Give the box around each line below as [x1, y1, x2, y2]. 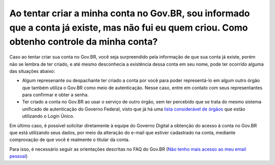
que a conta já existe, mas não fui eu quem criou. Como [9, 22, 248, 33]
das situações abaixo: [9, 68, 56, 74]
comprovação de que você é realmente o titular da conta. [9, 136, 130, 143]
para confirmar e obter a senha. [22, 92, 89, 98]
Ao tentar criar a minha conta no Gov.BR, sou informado [9, 8, 250, 19]
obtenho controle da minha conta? [9, 36, 158, 48]
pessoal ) [9, 153, 28, 159]
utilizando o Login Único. [22, 113, 75, 119]
